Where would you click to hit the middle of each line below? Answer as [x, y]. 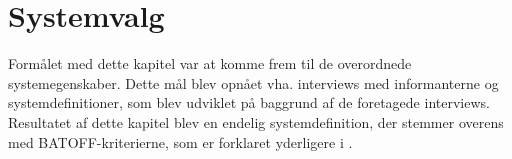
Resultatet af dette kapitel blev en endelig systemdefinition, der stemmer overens [256, 121]
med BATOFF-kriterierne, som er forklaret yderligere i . [180, 141]
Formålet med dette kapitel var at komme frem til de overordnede [210, 63]
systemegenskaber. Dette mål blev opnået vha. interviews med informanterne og [253, 82]
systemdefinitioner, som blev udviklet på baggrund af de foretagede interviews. [249, 102]
